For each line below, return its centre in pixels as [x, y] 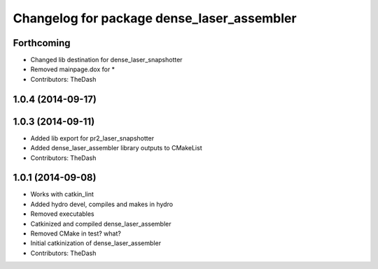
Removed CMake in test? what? [76, 233]
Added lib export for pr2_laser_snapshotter [92, 138]
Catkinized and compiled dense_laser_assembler [101, 224]
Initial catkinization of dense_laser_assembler [96, 243]
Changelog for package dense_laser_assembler [155, 18]
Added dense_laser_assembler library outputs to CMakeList [116, 148]
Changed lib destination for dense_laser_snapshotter [106, 60]
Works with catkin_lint [62, 194]
